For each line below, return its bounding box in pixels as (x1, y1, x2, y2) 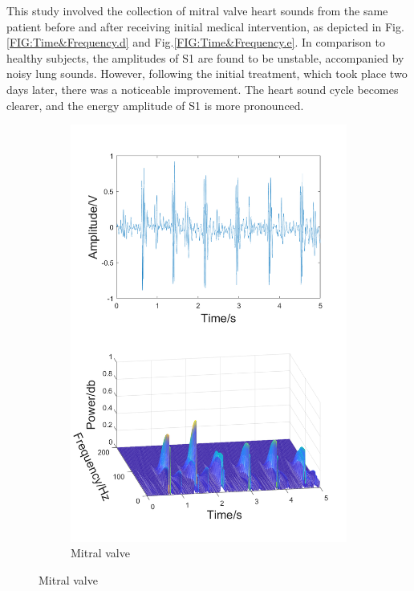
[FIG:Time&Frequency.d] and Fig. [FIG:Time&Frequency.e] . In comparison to (6, 34, 386, 51)
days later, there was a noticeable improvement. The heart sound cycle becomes (6, 80, 399, 97)
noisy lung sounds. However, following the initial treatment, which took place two (6, 65, 408, 82)
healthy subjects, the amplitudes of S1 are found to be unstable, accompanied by (6, 49, 404, 66)
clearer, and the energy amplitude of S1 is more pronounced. (6, 96, 304, 113)
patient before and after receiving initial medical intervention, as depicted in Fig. (6, 18, 404, 35)
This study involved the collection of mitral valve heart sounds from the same (6, 2, 388, 18)
